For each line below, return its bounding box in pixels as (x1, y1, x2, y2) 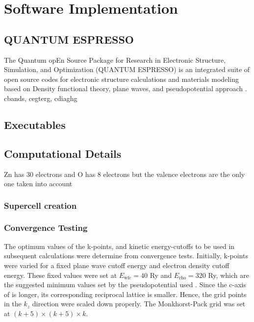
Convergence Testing (4, 222, 88, 234)
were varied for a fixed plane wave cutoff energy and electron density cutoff (4, 260, 229, 270)
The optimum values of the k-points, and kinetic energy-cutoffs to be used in (4, 241, 235, 251)
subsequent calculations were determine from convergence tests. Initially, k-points (4, 250, 248, 261)
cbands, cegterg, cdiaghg (4, 93, 77, 103)
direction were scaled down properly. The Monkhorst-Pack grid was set (32, 298, 246, 309)
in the (4, 298, 22, 309)
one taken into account (4, 178, 73, 189)
